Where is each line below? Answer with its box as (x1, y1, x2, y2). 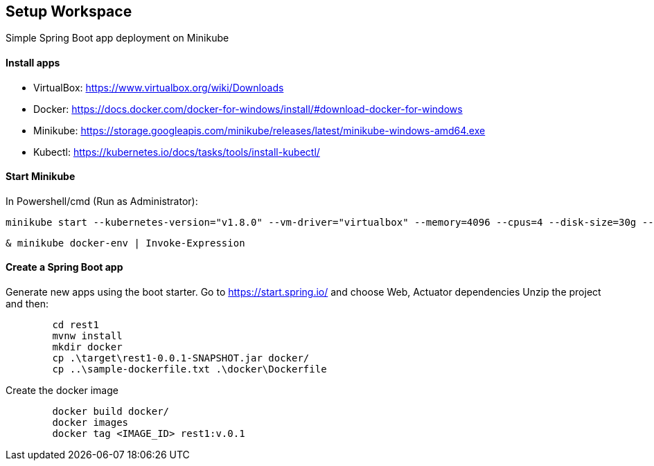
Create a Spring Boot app (6, 261, 123, 274)
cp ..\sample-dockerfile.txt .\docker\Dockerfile (52, 364, 327, 375)
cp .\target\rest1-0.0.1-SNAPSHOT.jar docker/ (52, 352, 310, 364)
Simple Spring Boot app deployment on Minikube (6, 32, 229, 44)
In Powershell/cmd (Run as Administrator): (6, 195, 198, 207)
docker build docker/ (52, 406, 170, 418)
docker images (52, 417, 129, 429)
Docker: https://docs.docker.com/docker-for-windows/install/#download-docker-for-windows (33, 102, 463, 115)
